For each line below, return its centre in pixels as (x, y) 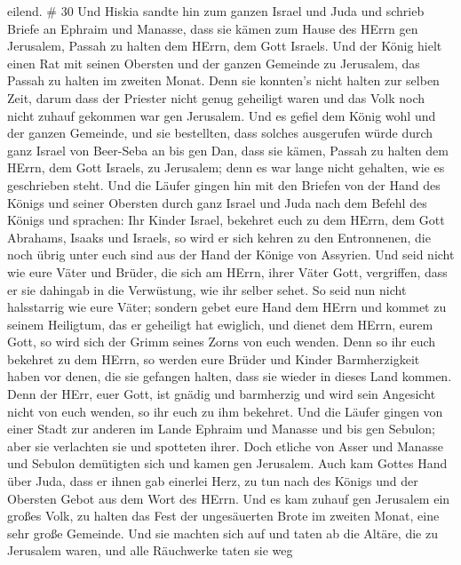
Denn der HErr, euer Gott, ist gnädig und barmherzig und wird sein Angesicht (222, 394)
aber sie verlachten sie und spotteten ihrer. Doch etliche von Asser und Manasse (225, 446)
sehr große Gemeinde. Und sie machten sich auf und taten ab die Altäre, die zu (223, 533)
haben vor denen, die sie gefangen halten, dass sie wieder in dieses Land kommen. (230, 376)
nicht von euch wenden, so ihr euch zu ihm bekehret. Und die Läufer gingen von (225, 411)
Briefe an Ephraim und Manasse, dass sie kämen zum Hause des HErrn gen (213, 28)
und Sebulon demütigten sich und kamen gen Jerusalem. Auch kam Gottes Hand (227, 463)
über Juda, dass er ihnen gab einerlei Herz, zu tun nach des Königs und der (213, 481)
